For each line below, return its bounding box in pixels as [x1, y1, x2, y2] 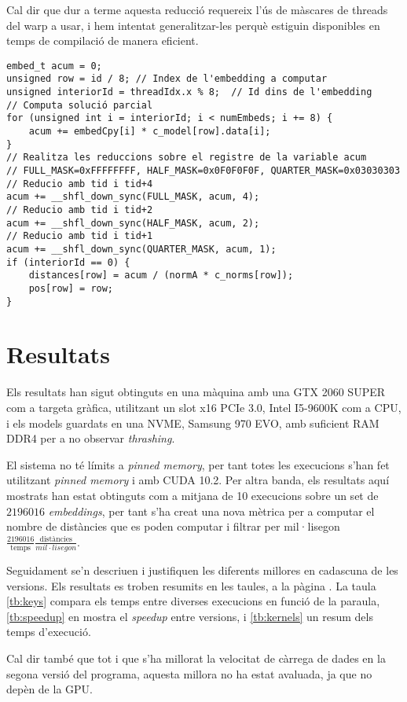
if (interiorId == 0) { [6, 256, 130, 268]
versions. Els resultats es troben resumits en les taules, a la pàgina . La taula [6, 577, 376, 594]
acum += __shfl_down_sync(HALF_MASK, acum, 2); [6, 217, 260, 229]
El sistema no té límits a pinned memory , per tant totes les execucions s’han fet [6, 456, 390, 472]
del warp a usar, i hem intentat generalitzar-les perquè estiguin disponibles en [6, 17, 380, 33]
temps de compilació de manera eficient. [6, 32, 199, 49]
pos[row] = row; [28, 282, 114, 294]
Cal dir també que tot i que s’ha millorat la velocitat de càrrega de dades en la [6, 650, 386, 666]
